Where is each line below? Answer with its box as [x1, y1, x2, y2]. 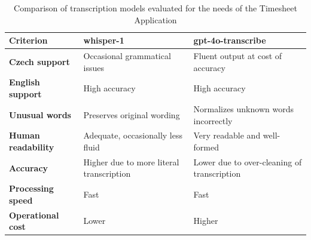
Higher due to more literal [83, 155, 179, 168]
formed [193, 140, 219, 153]
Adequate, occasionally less [83, 129, 182, 141]
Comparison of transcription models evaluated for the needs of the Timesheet [14, 2, 297, 14]
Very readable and [193, 129, 261, 141]
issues [83, 61, 104, 73]
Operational [9, 208, 59, 221]
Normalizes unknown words [193, 102, 294, 115]
